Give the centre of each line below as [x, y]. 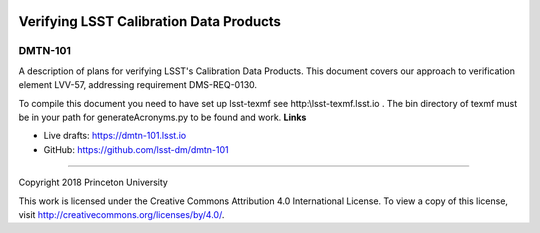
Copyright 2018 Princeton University [93, 182]
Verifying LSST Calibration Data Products [150, 21]
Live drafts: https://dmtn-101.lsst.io [115, 136]
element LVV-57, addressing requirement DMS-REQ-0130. [138, 85]
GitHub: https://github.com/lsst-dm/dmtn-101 [136, 149]
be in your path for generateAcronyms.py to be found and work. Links [162, 117]
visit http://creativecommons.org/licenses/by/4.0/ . [121, 214]
